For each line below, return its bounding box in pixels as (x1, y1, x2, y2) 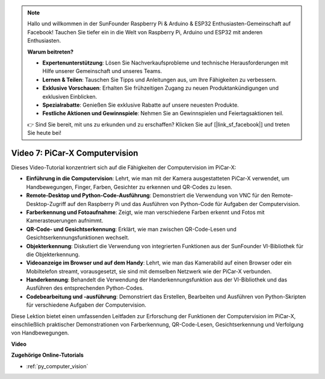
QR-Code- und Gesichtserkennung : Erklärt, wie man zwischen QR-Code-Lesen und (26, 225, 237, 233)
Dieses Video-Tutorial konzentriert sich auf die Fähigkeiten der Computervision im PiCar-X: (11, 163, 237, 171)
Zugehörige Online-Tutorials (11, 351, 84, 359)
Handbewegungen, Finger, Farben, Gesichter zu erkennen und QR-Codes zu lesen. (26, 183, 233, 190)
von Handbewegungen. (11, 329, 69, 337)
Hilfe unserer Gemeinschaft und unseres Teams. (42, 67, 162, 75)
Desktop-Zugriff (26, 200, 66, 207)
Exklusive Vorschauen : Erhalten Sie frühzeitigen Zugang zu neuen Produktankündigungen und (42, 84, 279, 92)
